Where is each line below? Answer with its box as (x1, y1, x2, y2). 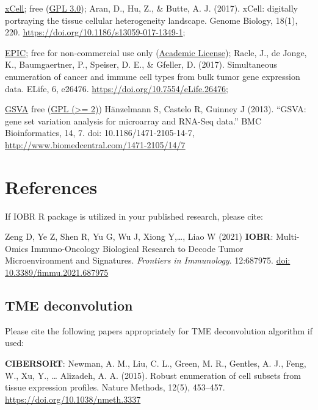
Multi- (276, 230, 300, 243)
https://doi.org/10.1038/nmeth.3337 (5, 392, 141, 405)
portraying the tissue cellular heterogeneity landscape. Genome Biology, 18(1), (5, 13, 298, 26)
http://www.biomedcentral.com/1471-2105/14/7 (5, 138, 186, 151)
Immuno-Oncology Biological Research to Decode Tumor (31, 242, 244, 254)
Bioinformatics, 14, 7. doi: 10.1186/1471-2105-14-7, (5, 126, 195, 139)
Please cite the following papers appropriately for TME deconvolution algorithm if (5, 324, 313, 337)
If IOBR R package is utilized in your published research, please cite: (5, 209, 263, 222)
